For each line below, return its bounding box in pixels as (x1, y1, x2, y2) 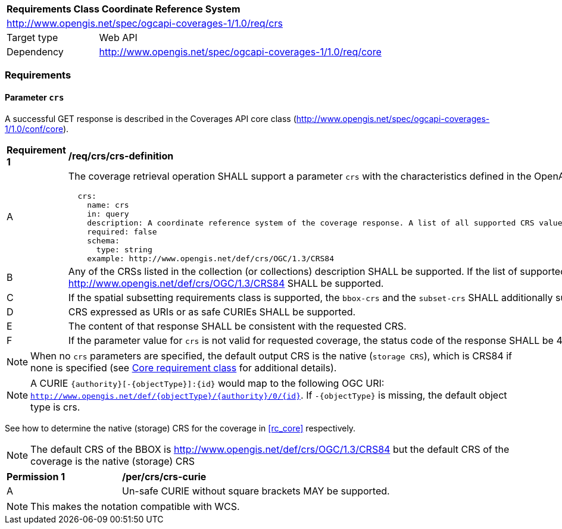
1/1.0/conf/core (5, 123, 63, 134)
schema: (87, 236, 120, 245)
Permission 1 (7, 470, 65, 483)
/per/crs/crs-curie (122, 470, 207, 483)
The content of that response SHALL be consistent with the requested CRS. (68, 320, 407, 332)
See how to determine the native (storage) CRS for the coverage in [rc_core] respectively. (5, 422, 356, 433)
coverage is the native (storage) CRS (30, 455, 195, 467)
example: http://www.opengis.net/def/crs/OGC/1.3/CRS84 (87, 253, 334, 263)
